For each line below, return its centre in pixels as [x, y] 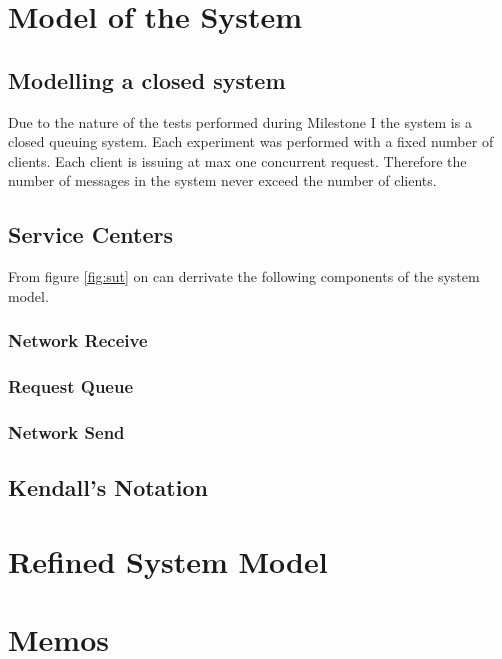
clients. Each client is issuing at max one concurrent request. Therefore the [237, 160]
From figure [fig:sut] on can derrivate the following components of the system [244, 276]
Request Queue [71, 386]
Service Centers [90, 234]
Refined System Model [168, 560]
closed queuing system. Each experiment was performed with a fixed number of [251, 141]
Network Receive [78, 340]
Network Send [66, 431]
